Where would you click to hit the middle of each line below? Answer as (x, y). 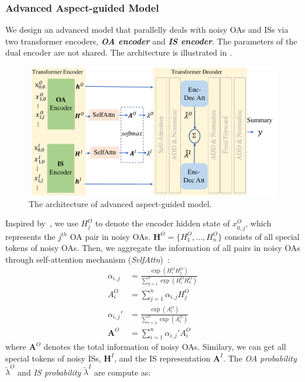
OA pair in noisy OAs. (110, 236)
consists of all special (262, 236)
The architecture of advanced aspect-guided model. (120, 203)
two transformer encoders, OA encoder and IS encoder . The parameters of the (151, 41)
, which (258, 223)
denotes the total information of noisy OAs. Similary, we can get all (165, 347)
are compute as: (122, 372)
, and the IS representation (162, 358)
